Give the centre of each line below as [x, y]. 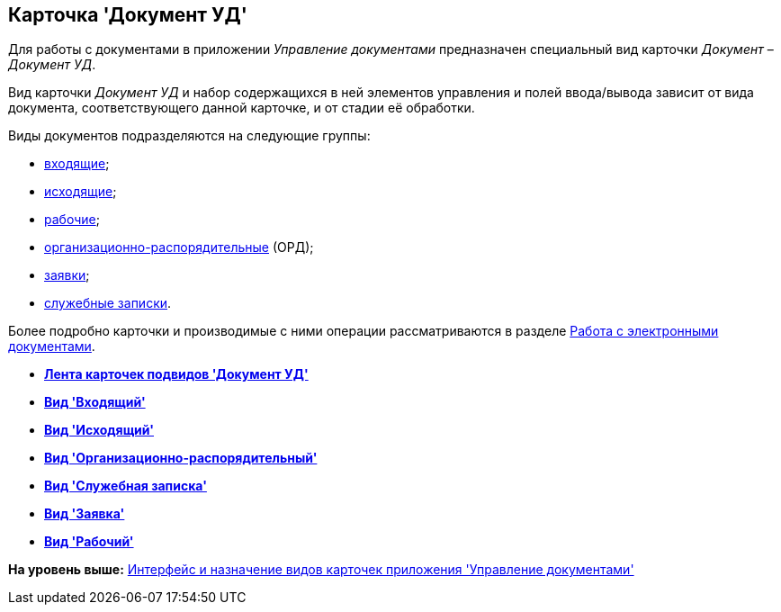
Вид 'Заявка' [85, 514]
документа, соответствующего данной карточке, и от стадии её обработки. [242, 108]
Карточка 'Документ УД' [128, 15]
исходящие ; [81, 192]
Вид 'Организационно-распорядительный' [181, 458]
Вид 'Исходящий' [99, 430]
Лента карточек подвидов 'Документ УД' [176, 374]
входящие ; [77, 164]
